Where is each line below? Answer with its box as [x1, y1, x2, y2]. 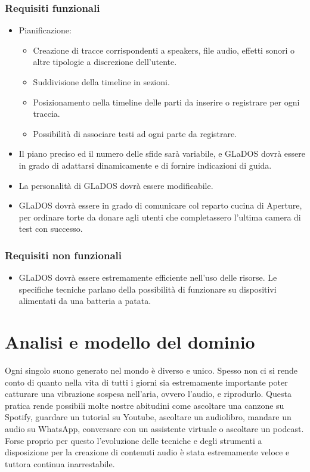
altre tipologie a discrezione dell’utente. [33, 55, 177, 68]
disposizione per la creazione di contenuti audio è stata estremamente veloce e [5, 446, 290, 458]
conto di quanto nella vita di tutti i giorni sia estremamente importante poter [5, 375, 288, 388]
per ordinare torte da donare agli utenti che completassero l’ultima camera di [18, 210, 301, 223]
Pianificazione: [18, 24, 72, 36]
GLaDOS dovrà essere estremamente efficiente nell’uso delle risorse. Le [18, 271, 277, 284]
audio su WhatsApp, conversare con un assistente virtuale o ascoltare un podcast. [5, 423, 304, 435]
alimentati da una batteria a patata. [18, 294, 151, 307]
